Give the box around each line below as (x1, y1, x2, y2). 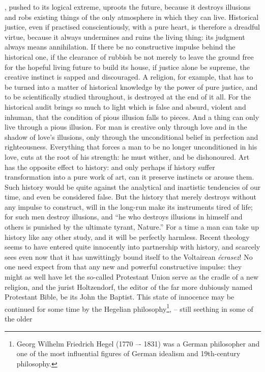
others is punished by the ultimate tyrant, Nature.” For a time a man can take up (5, 221, 259, 232)
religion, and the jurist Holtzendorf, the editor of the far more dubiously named (5, 281, 253, 292)
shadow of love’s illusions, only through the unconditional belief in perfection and (5, 131, 258, 142)
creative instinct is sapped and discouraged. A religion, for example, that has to (5, 71, 253, 82)
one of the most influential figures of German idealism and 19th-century (16, 348, 241, 359)
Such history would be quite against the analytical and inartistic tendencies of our (5, 181, 261, 192)
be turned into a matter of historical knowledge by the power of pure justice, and (5, 81, 258, 92)
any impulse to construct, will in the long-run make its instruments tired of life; (5, 201, 253, 212)
